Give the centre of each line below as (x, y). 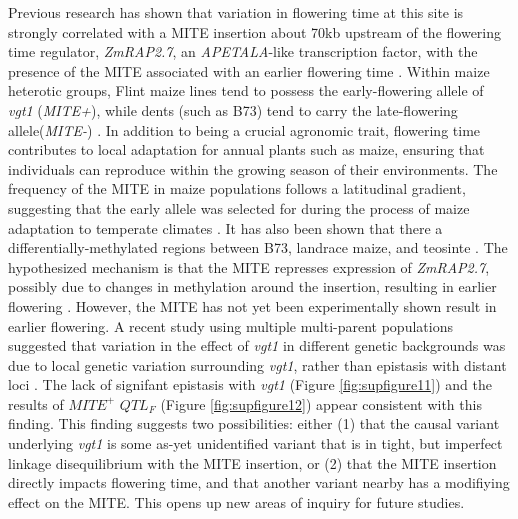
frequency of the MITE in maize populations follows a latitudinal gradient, (237, 188)
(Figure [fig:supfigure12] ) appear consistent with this (321, 403)
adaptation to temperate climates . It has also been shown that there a (225, 227)
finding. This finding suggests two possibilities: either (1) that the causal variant (254, 423)
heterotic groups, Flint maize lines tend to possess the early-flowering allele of (246, 90)
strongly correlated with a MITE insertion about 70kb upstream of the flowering (255, 31)
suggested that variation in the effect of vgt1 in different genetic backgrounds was (257, 345)
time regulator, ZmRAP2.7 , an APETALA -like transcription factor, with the (243, 51)
